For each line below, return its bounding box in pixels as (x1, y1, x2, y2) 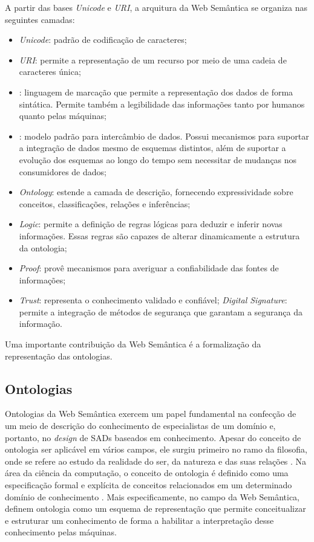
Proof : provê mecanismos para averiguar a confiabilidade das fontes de (19, 262, 279, 274)
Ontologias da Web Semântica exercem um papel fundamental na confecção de (5, 407, 296, 420)
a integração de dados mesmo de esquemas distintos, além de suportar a (19, 141, 286, 154)
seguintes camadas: (5, 13, 75, 25)
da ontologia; (19, 241, 67, 254)
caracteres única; (19, 65, 81, 78)
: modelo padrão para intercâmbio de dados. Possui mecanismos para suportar (19, 129, 309, 142)
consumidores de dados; (19, 165, 106, 178)
